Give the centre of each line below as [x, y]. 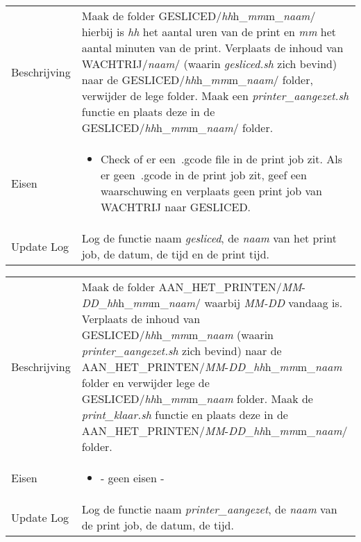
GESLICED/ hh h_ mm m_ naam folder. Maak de [197, 399]
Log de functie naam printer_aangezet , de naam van [209, 509]
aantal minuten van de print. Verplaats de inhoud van [212, 48]
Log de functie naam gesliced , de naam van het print [209, 238]
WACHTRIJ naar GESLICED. [176, 207]
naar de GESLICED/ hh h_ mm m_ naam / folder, [197, 80]
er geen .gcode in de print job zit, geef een [203, 175]
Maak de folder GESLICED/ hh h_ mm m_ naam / [199, 16]
